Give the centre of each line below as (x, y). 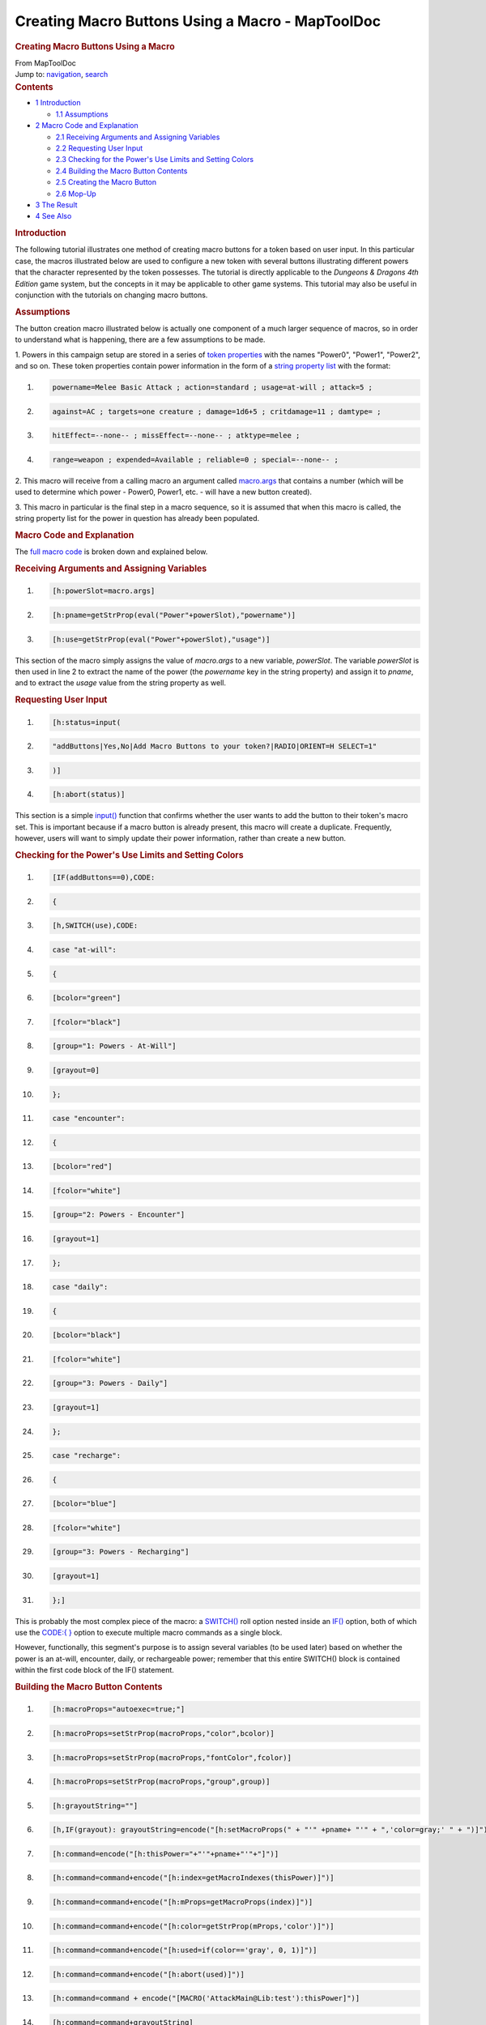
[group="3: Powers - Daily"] (110, 1383)
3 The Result (56, 205)
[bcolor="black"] (87, 1335)
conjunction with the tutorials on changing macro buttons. (111, 295)
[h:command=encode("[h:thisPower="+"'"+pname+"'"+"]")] (166, 1854)
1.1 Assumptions (82, 114)
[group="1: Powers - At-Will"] (115, 1046)
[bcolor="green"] (87, 998)
